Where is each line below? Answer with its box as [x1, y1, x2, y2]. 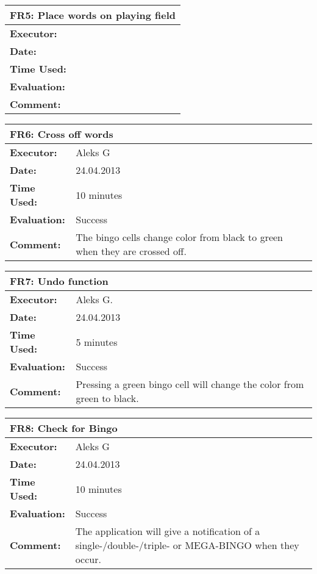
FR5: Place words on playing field [10, 8, 176, 22]
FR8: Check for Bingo [10, 421, 118, 435]
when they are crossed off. [76, 244, 187, 258]
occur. [75, 552, 101, 566]
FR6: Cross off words [10, 127, 113, 141]
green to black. [76, 391, 139, 405]
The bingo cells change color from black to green [76, 230, 283, 244]
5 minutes [76, 334, 118, 349]
